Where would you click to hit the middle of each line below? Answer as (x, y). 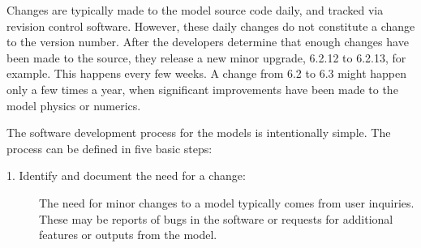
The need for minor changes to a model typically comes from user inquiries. (227, 202)
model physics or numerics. (74, 105)
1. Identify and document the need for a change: (126, 175)
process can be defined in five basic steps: (110, 148)
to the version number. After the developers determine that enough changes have (208, 42)
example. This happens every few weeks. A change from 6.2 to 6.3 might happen (206, 73)
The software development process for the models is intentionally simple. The (199, 133)
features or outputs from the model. (128, 235)
